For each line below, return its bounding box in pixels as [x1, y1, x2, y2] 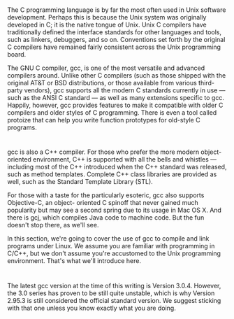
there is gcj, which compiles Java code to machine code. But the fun [7, 213, 205, 222]
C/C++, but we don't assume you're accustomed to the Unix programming [7, 249, 221, 257]
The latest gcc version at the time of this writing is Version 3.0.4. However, [7, 281, 221, 290]
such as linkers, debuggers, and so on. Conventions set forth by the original [7, 36, 226, 44]
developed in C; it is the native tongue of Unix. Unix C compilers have [7, 20, 207, 29]
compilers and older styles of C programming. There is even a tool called [7, 108, 217, 117]
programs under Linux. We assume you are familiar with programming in [7, 242, 215, 250]
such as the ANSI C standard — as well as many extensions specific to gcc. [7, 94, 225, 102]
